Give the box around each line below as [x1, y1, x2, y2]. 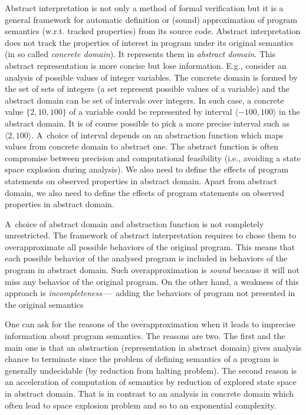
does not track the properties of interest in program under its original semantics [5, 36, 294, 48]
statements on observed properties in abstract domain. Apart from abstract [5, 174, 277, 187]
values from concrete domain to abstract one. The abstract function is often [5, 140, 279, 152]
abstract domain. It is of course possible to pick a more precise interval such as [5, 117, 289, 129]
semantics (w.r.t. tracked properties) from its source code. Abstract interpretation [5, 25, 301, 37]
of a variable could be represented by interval [69, 105, 232, 118]
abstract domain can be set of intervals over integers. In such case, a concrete [5, 94, 284, 106]
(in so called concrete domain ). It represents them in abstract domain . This [5, 48, 276, 60]
